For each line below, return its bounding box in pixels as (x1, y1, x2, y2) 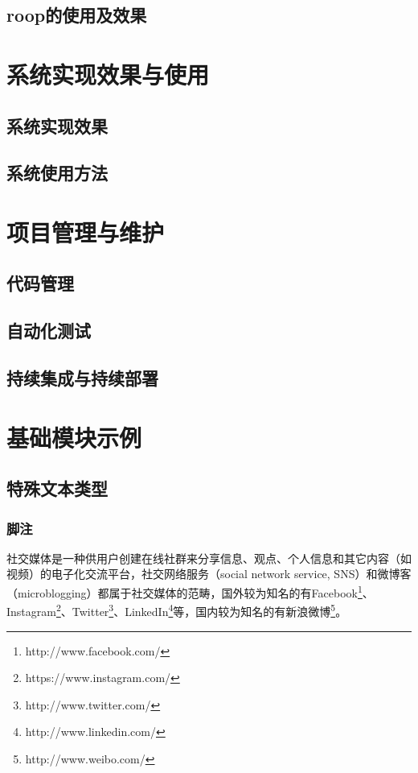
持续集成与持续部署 (6, 366, 158, 391)
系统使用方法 (6, 160, 108, 185)
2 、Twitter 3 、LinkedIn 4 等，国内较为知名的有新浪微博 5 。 (55, 601, 347, 619)
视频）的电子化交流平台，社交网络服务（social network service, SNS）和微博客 (6, 565, 412, 582)
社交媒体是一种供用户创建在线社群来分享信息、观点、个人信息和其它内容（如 (6, 549, 412, 566)
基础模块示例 (6, 420, 142, 453)
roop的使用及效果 (6, 2, 147, 27)
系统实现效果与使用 (6, 57, 210, 90)
